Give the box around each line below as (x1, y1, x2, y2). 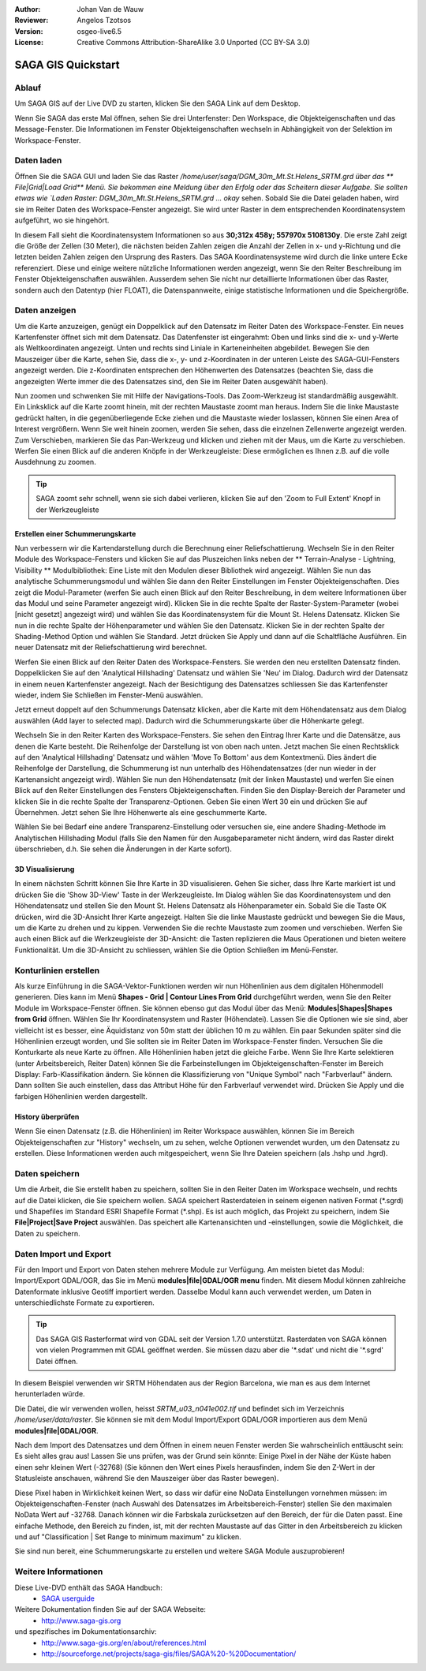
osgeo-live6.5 (77, 26, 122, 36)
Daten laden (14, 155, 62, 166)
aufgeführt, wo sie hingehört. (14, 215, 110, 225)
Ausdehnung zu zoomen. (14, 458, 96, 467)
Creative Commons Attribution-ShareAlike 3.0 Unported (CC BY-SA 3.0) (77, 38, 311, 47)
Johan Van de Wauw (77, 5, 144, 13)
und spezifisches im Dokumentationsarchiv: (14, 1627, 157, 1636)
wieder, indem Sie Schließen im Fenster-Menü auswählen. (14, 690, 204, 700)
